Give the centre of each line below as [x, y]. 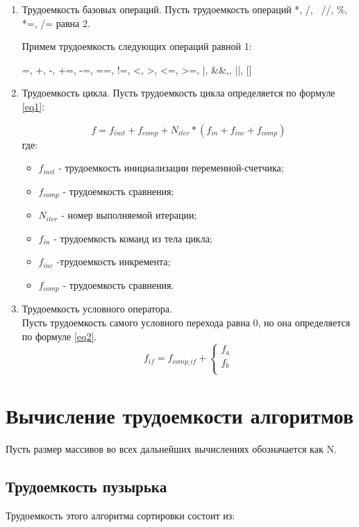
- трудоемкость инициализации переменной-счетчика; [171, 168]
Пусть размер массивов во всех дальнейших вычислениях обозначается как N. [171, 448]
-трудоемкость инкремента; [114, 261]
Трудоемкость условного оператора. [97, 309]
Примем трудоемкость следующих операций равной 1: [137, 46]
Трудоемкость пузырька [86, 486]
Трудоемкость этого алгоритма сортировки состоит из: [120, 515]
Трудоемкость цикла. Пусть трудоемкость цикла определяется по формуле [178, 93]
